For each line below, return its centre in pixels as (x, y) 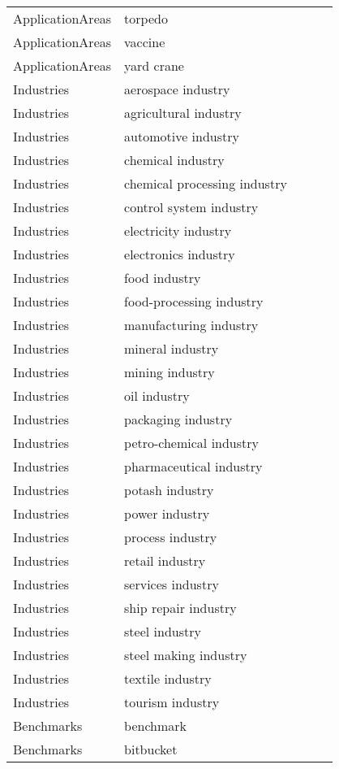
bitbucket (151, 749)
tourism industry (172, 702)
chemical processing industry (206, 183)
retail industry (165, 560)
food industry (163, 278)
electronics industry (180, 254)
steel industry (163, 631)
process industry (171, 537)
